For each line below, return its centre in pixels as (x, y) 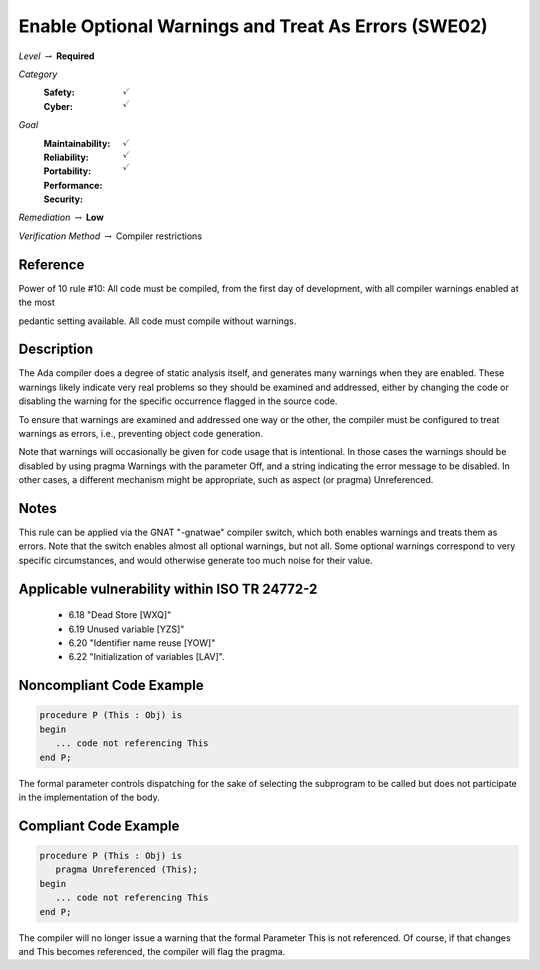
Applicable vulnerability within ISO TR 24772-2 (168, 588)
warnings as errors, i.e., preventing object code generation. (141, 433)
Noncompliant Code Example (111, 685)
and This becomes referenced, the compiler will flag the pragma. (152, 951)
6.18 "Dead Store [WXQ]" (120, 615)
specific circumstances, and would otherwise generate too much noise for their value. (196, 560)
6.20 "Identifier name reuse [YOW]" (142, 643)
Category (38, 74)
